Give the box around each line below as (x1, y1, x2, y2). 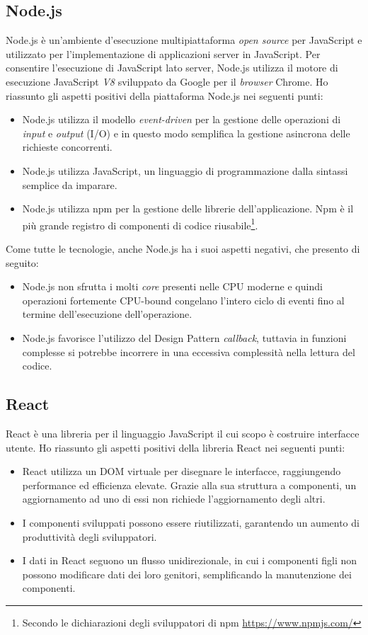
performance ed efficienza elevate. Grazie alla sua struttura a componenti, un (22, 477, 357, 492)
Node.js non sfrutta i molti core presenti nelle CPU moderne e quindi (22, 279, 323, 294)
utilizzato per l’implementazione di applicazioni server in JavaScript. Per (6, 46, 321, 61)
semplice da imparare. (22, 177, 117, 192)
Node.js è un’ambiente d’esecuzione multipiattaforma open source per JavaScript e (6, 33, 362, 47)
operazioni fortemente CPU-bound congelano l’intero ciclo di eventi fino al (22, 292, 345, 307)
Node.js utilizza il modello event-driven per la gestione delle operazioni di (22, 112, 341, 127)
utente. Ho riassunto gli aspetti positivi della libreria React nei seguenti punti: (6, 440, 345, 454)
